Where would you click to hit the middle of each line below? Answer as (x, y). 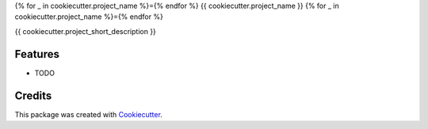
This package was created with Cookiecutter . (88, 114)
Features (37, 54)
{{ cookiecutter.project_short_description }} (85, 31)
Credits (33, 95)
